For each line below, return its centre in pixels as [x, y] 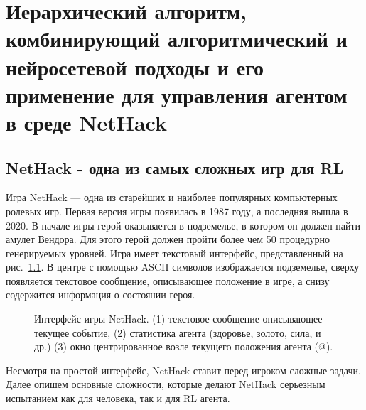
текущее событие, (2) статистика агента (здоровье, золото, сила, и [178, 332]
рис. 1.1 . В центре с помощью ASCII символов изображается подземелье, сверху [183, 267]
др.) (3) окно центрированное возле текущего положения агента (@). [184, 346]
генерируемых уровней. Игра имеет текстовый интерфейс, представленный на [174, 253]
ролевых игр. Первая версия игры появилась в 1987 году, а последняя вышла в [177, 211]
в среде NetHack [86, 122]
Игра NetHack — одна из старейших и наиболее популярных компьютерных [172, 197]
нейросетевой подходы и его [135, 66]
